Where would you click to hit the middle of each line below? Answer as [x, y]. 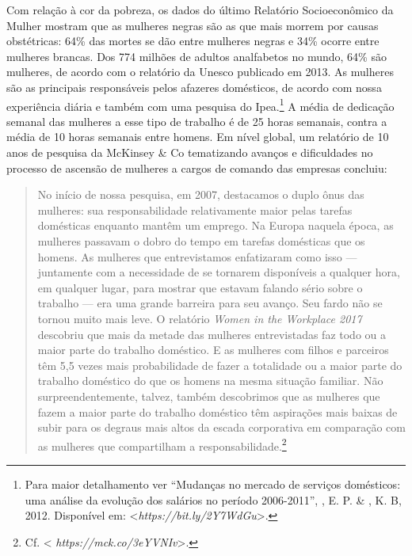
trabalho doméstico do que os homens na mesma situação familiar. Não [210, 381]
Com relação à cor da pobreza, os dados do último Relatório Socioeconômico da [200, 10]
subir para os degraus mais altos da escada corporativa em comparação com [221, 427]
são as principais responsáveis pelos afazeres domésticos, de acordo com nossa [194, 87]
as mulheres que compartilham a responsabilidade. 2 [162, 444]
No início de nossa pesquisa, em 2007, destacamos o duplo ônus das [201, 194]
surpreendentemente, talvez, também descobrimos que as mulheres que [209, 396]
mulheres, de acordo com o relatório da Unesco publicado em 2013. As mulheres [200, 72]
